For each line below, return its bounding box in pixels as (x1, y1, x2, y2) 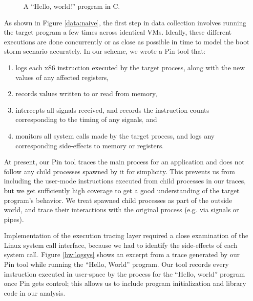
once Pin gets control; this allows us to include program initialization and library (4, 278, 246, 288)
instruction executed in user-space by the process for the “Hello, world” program (4, 268, 245, 279)
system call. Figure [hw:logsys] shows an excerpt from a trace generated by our (4, 249, 240, 260)
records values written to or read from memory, (15, 88, 157, 99)
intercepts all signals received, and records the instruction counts (15, 104, 210, 115)
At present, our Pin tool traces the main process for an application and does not (4, 157, 245, 167)
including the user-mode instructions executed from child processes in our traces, (4, 176, 246, 186)
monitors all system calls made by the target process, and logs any (15, 130, 215, 140)
